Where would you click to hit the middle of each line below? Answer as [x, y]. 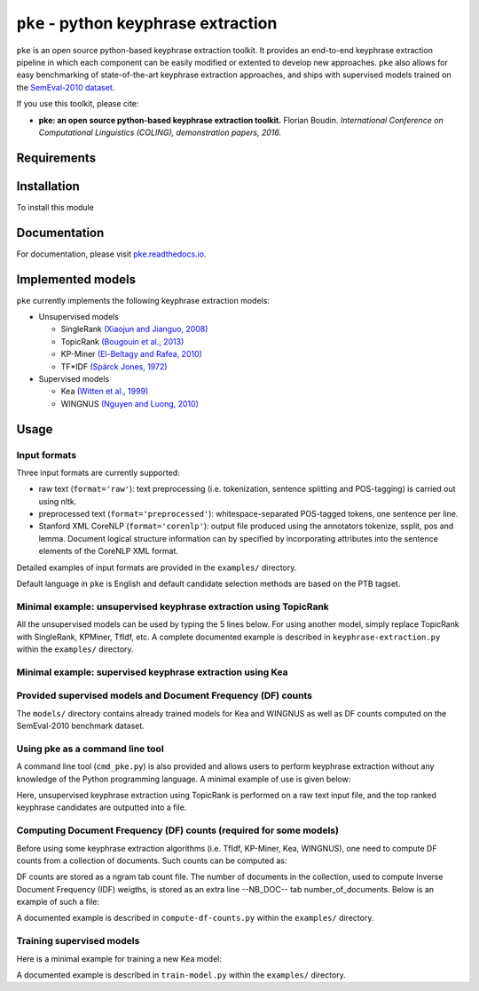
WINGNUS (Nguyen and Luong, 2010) [130, 403]
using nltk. [58, 501]
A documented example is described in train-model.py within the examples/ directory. [181, 975]
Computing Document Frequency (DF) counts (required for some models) [177, 830]
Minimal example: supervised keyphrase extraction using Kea [152, 672]
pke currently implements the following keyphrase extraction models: [143, 300]
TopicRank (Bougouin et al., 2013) [122, 341]
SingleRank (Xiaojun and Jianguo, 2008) [134, 329]
